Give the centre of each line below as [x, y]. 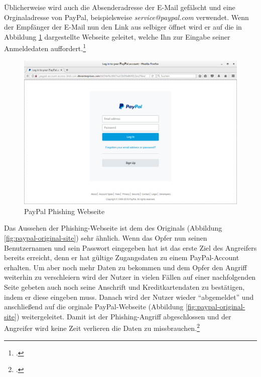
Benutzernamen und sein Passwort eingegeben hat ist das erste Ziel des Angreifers [130, 247]
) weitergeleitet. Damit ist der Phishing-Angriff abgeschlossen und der [124, 316]
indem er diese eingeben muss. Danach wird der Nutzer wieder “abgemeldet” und [129, 297]
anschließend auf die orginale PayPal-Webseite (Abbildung [94, 307]
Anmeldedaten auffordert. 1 [45, 48]
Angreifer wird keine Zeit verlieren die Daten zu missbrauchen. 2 [102, 327]
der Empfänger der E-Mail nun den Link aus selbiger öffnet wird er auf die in [123, 27]
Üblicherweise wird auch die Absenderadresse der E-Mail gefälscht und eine [120, 7]
